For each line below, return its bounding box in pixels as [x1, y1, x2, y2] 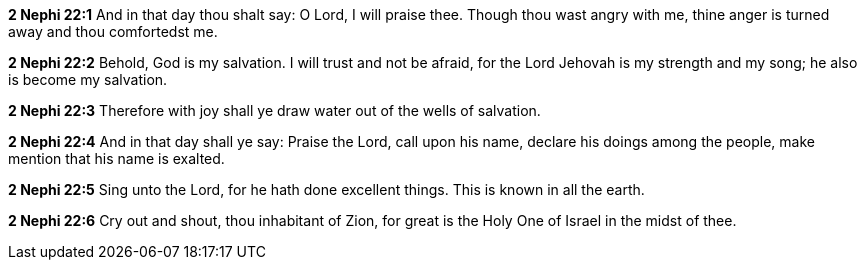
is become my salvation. [8, 71, 168, 88]
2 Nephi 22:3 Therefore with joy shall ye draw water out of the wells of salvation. [8, 102, 541, 119]
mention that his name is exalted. [8, 150, 225, 167]
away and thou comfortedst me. [8, 23, 218, 40]
